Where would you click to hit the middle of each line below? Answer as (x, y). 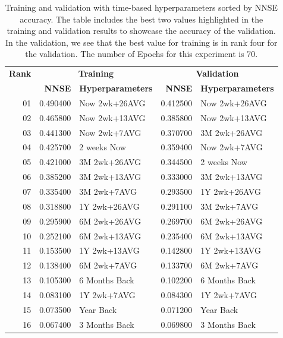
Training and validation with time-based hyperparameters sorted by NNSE (141, 7)
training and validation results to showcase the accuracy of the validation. (141, 31)
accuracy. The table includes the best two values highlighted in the (141, 19)
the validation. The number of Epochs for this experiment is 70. (141, 54)
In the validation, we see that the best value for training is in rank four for (141, 42)
